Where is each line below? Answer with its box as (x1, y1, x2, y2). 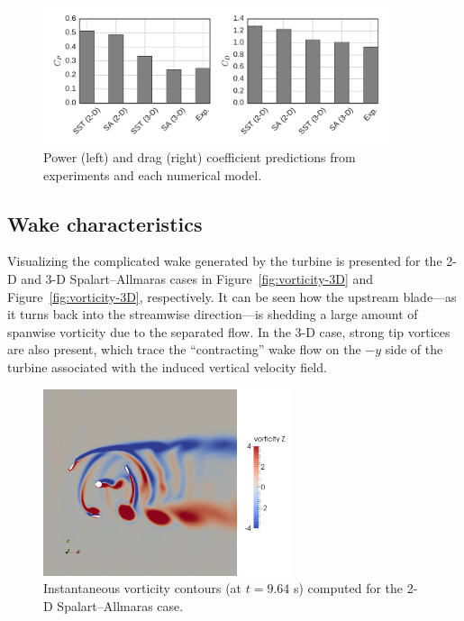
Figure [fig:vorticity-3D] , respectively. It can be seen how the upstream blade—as (7, 287, 457, 306)
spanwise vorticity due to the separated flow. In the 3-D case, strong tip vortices (7, 322, 450, 341)
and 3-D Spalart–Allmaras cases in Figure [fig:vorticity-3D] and (21, 269, 374, 288)
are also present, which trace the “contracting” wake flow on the (7, 340, 361, 359)
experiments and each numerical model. (43, 165, 262, 184)
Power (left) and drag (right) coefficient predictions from (43, 148, 356, 166)
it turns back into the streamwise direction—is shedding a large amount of (7, 305, 418, 324)
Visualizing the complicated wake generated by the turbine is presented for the (7, 251, 442, 270)
